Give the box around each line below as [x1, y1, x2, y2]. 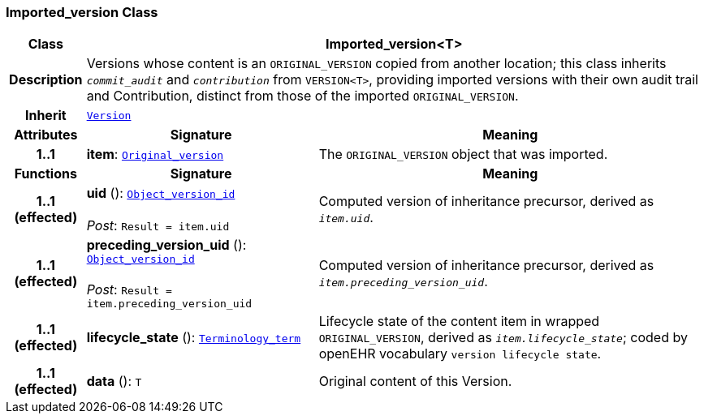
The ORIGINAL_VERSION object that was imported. [318, 146, 608, 163]
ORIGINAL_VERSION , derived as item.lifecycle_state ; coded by [318, 329, 688, 346]
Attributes [14, 126, 78, 144]
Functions [14, 165, 77, 182]
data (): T [86, 373, 142, 390]
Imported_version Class [6, 4, 158, 20]
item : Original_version [86, 146, 224, 163]
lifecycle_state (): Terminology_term [86, 329, 301, 346]
